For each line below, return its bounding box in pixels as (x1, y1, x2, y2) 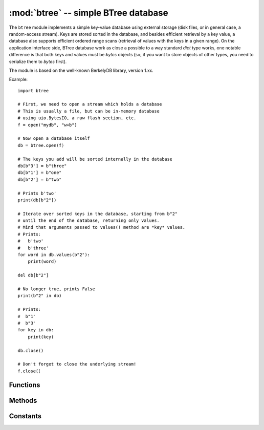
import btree (18, 88, 49, 93)
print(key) (27, 334, 54, 340)
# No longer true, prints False (18, 286, 95, 292)
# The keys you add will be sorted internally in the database (18, 156, 173, 162)
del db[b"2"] (18, 273, 49, 278)
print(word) (27, 259, 57, 264)
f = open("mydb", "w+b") (18, 122, 77, 128)
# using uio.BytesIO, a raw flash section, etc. (18, 115, 136, 121)
